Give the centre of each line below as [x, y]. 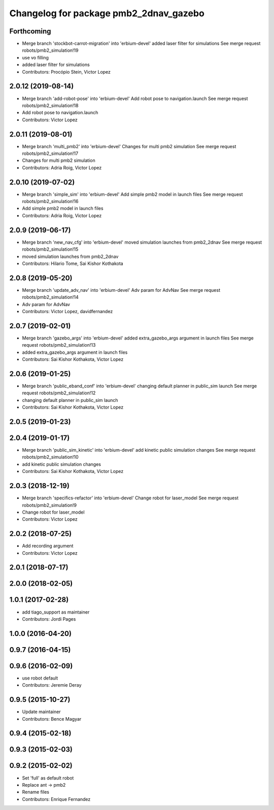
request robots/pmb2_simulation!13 [59, 345]
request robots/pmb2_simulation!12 [59, 393]
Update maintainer [41, 712]
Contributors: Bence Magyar [52, 719]
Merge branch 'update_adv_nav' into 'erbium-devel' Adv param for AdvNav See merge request [121, 290]
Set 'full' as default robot [48, 778]
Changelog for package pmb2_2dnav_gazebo [107, 13]
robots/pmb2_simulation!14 [50, 297]
